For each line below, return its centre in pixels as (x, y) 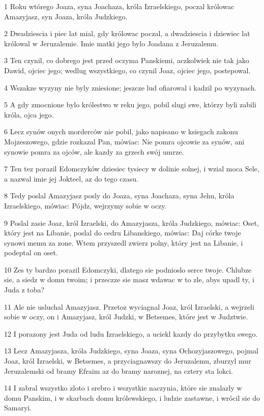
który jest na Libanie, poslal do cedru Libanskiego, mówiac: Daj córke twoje (123, 233)
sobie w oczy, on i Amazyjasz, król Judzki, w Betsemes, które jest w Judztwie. (126, 317)
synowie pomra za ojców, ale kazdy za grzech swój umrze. (94, 151)
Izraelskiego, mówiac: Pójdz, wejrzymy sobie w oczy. (85, 205)
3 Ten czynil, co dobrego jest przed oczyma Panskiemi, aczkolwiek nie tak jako (127, 60)
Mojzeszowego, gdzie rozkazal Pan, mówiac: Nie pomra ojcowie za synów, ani (124, 141)
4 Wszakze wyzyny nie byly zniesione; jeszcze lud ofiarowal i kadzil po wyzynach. (130, 87)
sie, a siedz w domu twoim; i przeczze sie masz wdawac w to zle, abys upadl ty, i (129, 279)
